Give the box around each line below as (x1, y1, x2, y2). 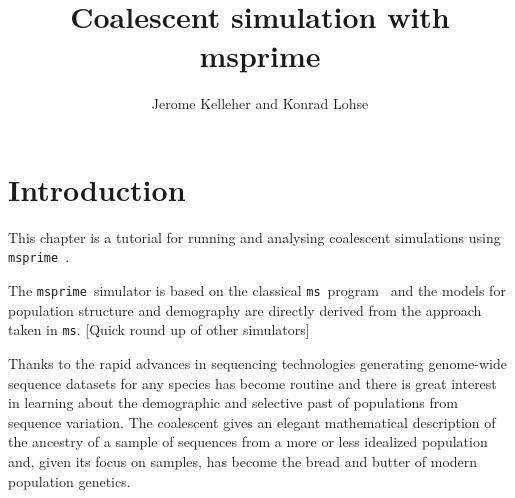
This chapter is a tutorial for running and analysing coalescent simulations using (8, 226, 501, 247)
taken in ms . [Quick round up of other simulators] (8, 319, 310, 340)
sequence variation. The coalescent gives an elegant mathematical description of (8, 411, 496, 432)
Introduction (8, 168, 186, 209)
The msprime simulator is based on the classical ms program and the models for (8, 280, 506, 301)
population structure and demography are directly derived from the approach (8, 299, 482, 320)
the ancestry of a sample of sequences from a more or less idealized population (8, 431, 488, 452)
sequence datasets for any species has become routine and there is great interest (8, 372, 497, 393)
